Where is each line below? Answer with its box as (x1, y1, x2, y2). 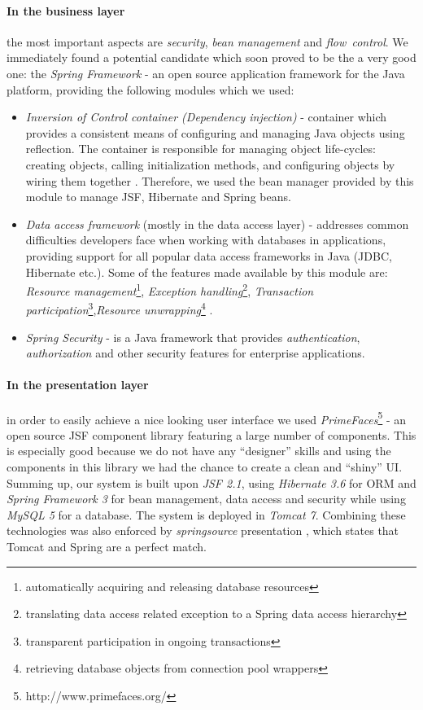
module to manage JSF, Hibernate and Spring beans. (25, 188, 291, 205)
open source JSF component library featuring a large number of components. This (7, 426, 416, 443)
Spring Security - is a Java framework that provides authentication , (25, 328, 360, 345)
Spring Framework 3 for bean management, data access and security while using (7, 490, 406, 507)
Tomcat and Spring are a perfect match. (7, 538, 207, 554)
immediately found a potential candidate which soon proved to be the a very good (7, 49, 416, 66)
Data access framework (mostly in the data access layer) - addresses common (25, 215, 409, 232)
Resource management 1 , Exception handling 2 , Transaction (25, 280, 314, 299)
